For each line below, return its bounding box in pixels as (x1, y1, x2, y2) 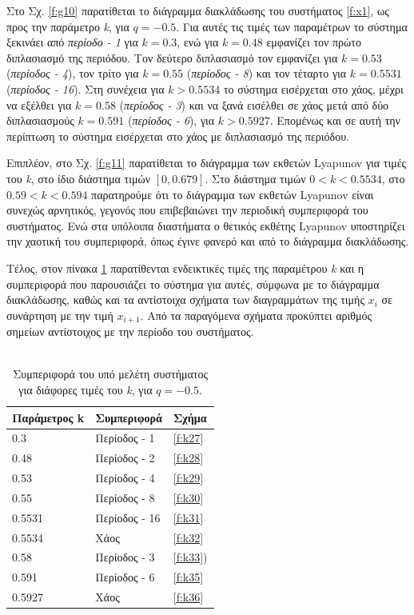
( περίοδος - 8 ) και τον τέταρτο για (186, 65, 347, 82)
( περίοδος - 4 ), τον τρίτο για (6, 65, 139, 82)
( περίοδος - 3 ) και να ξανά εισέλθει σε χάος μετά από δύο (119, 96, 389, 113)
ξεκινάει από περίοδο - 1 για (6, 34, 138, 50)
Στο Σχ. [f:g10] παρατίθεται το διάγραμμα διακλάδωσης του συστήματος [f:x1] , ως (6, 2, 389, 18)
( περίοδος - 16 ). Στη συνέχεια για (6, 80, 165, 97)
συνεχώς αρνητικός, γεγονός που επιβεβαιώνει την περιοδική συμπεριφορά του (6, 202, 368, 218)
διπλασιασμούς (6, 112, 74, 129)
